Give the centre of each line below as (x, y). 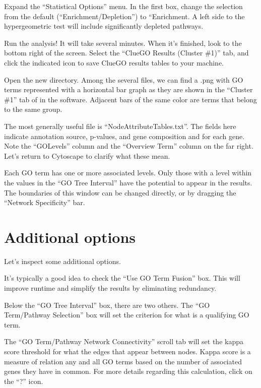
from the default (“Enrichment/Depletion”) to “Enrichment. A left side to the (124, 16)
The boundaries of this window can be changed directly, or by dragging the (120, 192)
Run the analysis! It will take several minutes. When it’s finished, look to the (123, 43)
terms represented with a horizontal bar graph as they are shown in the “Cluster (128, 89)
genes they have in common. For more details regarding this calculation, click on (128, 371)
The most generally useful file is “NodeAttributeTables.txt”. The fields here (120, 126)
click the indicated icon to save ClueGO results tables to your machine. (114, 62)
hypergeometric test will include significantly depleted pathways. (104, 26)
